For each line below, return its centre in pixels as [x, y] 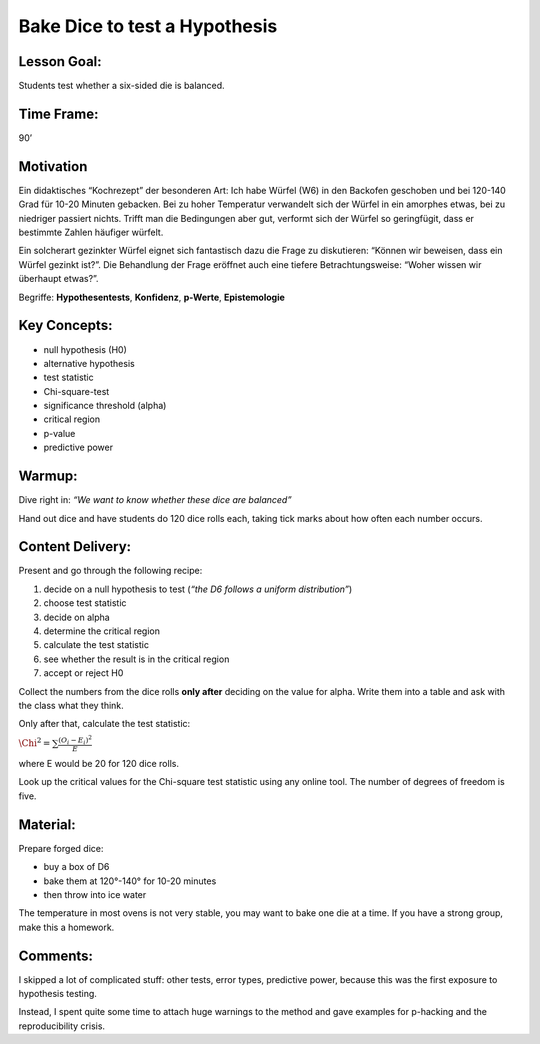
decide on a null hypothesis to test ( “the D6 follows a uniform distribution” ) [198, 589]
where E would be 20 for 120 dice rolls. [99, 764]
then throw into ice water [95, 894]
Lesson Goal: [60, 61]
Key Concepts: [65, 325]
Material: [47, 824]
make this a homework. [66, 927]
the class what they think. [71, 705]
